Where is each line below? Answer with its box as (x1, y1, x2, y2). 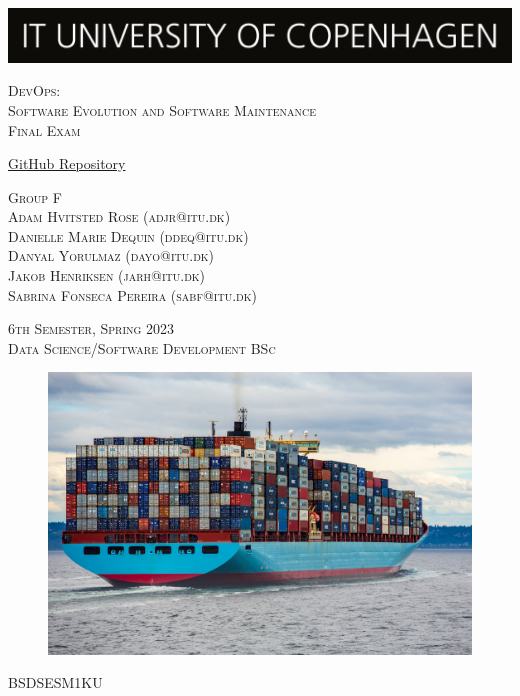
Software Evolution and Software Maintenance (8, 99, 316, 120)
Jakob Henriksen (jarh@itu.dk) (8, 265, 206, 286)
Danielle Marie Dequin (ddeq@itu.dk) (8, 225, 249, 246)
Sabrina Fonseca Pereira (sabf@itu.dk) (8, 284, 257, 305)
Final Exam (8, 119, 81, 140)
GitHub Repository (8, 153, 126, 174)
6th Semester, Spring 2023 (8, 318, 175, 339)
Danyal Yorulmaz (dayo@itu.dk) (8, 245, 215, 266)
